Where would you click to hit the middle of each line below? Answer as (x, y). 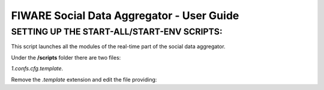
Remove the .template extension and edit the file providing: (84, 79)
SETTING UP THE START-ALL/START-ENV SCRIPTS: (117, 32)
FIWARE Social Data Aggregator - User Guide (125, 15)
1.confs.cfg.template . (37, 69)
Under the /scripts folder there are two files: (66, 57)
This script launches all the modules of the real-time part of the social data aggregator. (118, 46)
